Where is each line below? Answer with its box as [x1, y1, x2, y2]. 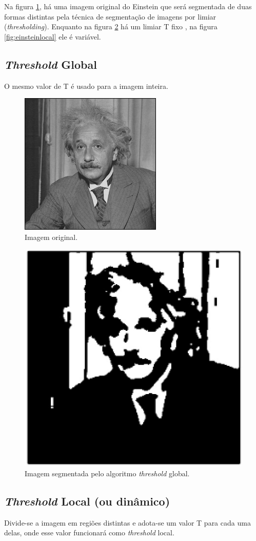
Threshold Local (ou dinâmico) [4, 493, 170, 509]
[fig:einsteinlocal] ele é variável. [4, 31, 101, 42]
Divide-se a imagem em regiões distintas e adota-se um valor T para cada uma [4, 517, 251, 528]
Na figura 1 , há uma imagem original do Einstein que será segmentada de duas [4, 1, 252, 11]
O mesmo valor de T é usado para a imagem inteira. [4, 80, 168, 91]
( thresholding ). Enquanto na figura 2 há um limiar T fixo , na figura [4, 21, 218, 32]
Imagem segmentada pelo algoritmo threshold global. [25, 468, 190, 479]
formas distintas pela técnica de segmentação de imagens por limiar [4, 11, 216, 22]
